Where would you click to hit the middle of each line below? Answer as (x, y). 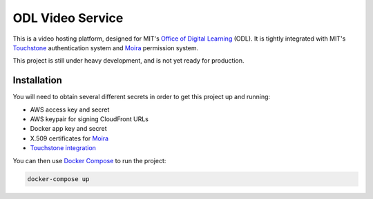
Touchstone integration (63, 148)
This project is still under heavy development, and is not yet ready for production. (128, 61)
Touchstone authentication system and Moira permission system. (106, 48)
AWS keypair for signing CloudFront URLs (89, 119)
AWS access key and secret (70, 109)
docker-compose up (58, 179)
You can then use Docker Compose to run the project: (89, 160)
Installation (37, 80)
